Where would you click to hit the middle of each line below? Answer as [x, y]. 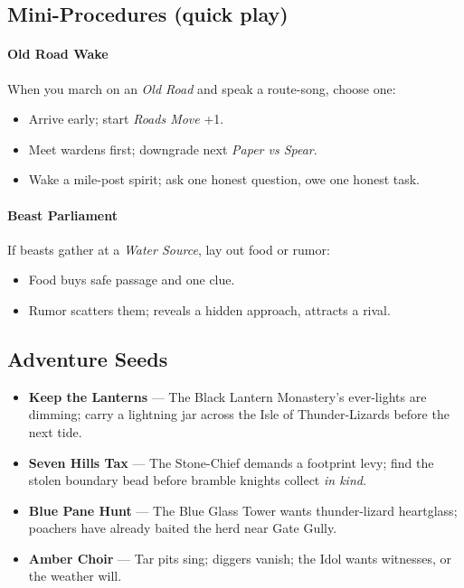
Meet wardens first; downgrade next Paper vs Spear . [173, 149]
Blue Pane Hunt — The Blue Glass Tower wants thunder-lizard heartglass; [243, 510]
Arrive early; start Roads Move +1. [126, 119]
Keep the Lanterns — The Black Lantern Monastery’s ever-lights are [227, 396]
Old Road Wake [58, 54]
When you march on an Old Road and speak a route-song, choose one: [202, 88]
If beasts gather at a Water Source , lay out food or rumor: [169, 249]
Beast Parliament [62, 215]
